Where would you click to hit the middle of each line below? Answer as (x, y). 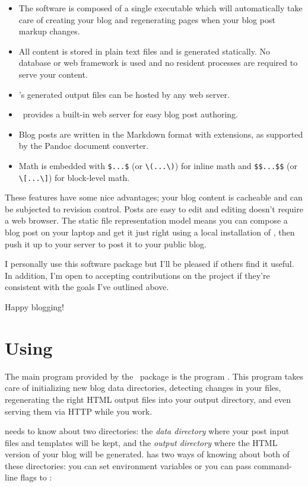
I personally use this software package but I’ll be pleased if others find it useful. (150, 264)
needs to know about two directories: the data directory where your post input (147, 431)
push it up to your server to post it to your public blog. (106, 243)
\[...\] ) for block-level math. (74, 177)
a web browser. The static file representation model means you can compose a (146, 220)
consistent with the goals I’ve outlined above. (87, 287)
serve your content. (53, 74)
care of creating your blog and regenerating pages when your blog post (147, 19)
